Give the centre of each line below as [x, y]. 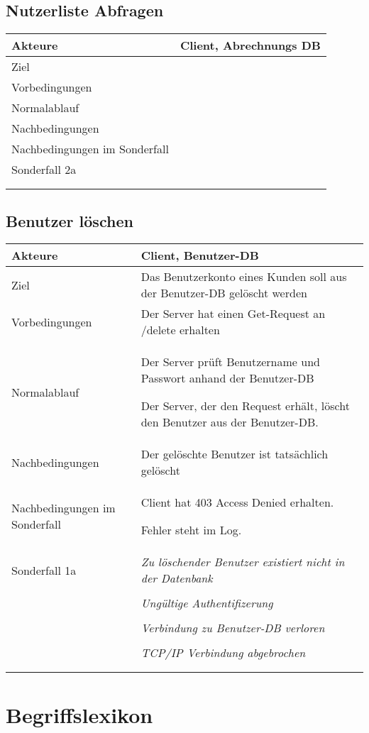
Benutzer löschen [70, 220]
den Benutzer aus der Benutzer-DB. [230, 422]
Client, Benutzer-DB [200, 255]
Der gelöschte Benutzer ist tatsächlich [235, 454]
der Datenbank [177, 578]
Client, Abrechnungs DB [250, 45]
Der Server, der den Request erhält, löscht [245, 406]
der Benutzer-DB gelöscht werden [224, 293]
